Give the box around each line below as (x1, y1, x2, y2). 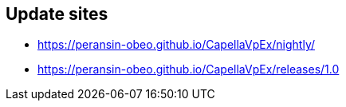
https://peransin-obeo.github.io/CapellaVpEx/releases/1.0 (37, 62, 340, 77)
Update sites (6, 4, 108, 24)
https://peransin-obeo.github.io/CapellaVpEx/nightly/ (37, 38, 316, 52)
